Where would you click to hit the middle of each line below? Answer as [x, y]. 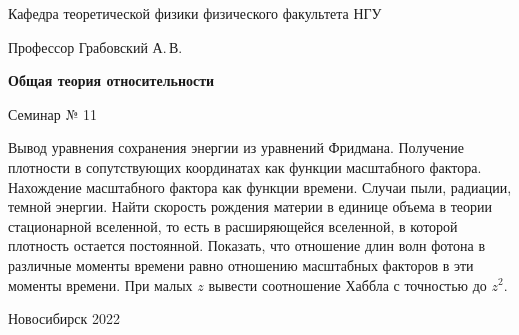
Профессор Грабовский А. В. [95, 46]
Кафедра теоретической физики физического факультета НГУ [195, 13]
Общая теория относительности [111, 80]
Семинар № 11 [52, 113]
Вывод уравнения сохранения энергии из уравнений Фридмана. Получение [236, 147]
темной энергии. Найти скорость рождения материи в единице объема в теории [250, 206]
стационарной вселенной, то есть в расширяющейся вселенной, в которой [233, 225]
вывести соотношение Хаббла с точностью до [347, 284]
